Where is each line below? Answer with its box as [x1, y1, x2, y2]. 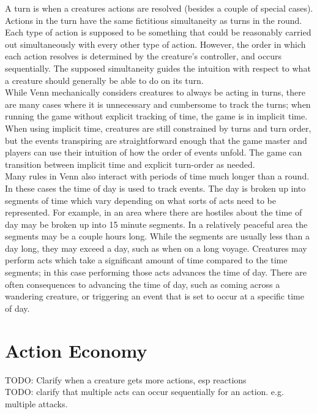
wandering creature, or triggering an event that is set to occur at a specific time [5, 290, 304, 303]
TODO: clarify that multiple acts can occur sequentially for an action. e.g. [5, 385, 284, 398]
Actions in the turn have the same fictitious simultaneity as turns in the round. [5, 13, 302, 26]
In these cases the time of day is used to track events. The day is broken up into [5, 181, 306, 194]
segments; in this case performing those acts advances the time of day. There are [5, 266, 307, 279]
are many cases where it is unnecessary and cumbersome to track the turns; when [5, 97, 311, 110]
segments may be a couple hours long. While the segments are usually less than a [5, 230, 310, 243]
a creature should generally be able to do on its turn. [5, 73, 204, 86]
